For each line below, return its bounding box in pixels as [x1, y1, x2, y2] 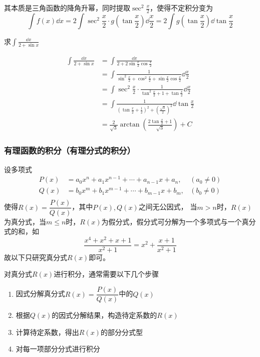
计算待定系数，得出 [16, 326, 79, 337]
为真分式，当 [4, 216, 46, 226]
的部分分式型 [100, 326, 143, 337]
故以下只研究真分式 [4, 252, 67, 262]
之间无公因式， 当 [138, 201, 197, 212]
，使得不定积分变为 [150, 3, 213, 13]
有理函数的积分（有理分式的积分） [4, 144, 135, 157]
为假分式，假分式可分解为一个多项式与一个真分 [101, 216, 256, 226]
